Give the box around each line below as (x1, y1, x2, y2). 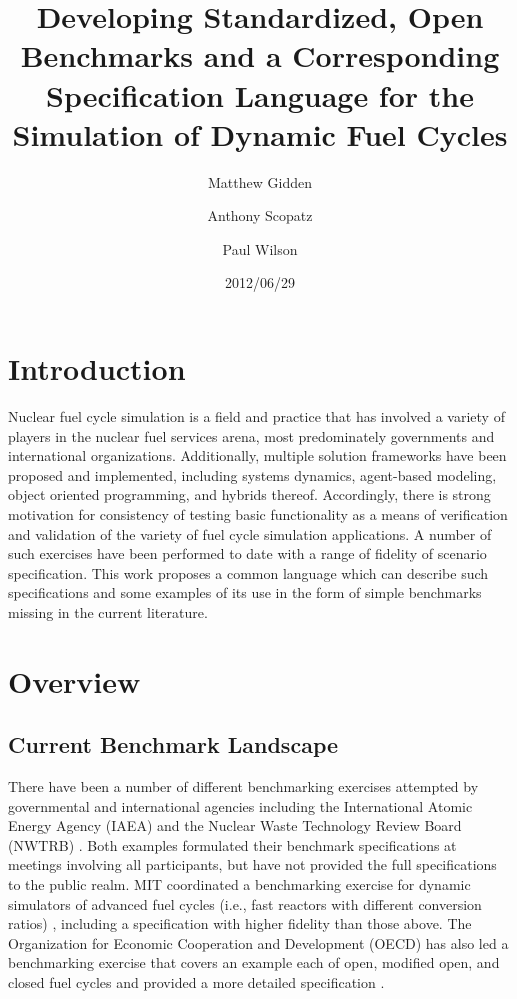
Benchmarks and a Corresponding (20, 35, 500, 76)
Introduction (8, 348, 186, 389)
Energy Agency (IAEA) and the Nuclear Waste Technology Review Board (8, 815, 462, 836)
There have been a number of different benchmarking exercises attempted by (8, 776, 479, 797)
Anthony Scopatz (207, 205, 313, 226)
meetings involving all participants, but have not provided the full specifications (8, 854, 497, 875)
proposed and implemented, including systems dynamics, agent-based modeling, (8, 464, 497, 485)
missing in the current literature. (8, 601, 208, 622)
